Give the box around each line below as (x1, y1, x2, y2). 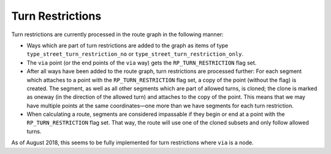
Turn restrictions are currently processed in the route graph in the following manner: (11, 31, 224, 38)
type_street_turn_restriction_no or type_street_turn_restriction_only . (26, 50, 244, 58)
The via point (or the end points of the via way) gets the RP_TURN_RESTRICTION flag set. (26, 59, 257, 66)
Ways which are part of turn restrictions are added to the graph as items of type (26, 42, 229, 49)
